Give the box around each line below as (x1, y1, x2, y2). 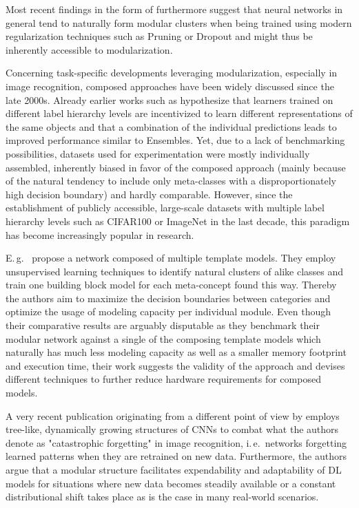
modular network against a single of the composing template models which (6, 331, 321, 346)
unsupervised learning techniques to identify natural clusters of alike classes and (6, 264, 344, 278)
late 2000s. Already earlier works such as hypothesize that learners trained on (6, 92, 334, 107)
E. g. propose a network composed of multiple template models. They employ (6, 251, 336, 265)
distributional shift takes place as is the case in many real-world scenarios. (6, 489, 319, 504)
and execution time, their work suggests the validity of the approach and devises (6, 358, 345, 372)
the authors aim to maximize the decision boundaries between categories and (6, 290, 331, 305)
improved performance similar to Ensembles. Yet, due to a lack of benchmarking (6, 133, 345, 147)
